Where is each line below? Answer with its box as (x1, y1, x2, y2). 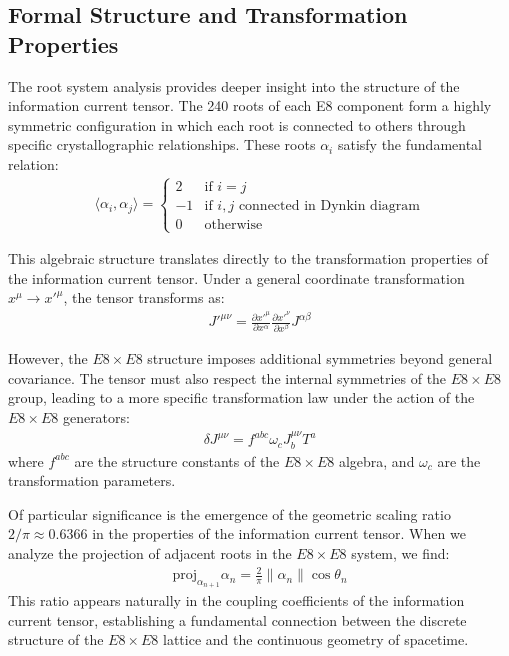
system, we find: (351, 542, 450, 563)
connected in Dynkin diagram (238, 198, 420, 213)
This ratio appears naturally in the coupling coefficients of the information (8, 590, 465, 611)
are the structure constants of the (74, 450, 280, 471)
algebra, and (338, 450, 415, 471)
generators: (62, 407, 130, 427)
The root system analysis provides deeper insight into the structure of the (8, 75, 460, 96)
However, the (8, 348, 88, 369)
